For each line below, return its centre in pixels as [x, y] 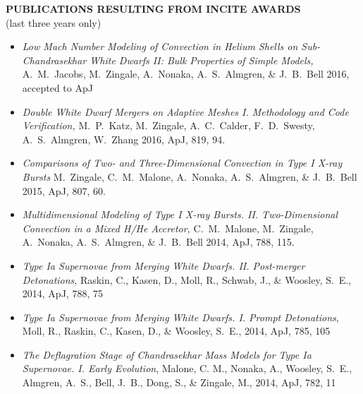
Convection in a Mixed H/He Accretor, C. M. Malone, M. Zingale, [168, 228]
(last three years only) [54, 22]
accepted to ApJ [57, 87]
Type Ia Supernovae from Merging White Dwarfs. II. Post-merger [164, 265]
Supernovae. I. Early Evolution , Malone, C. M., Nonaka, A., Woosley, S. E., [187, 368]
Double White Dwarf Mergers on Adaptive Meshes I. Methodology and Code [185, 111]
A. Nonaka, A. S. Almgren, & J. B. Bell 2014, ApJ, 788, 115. [158, 242]
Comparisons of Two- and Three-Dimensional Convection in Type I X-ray [182, 163]
